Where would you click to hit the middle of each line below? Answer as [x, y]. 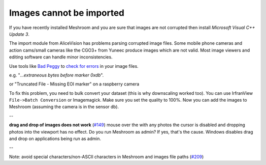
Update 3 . [19, 34]
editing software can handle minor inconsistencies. [61, 57]
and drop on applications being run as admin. [55, 139]
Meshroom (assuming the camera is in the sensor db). [64, 107]
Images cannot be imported [67, 13]
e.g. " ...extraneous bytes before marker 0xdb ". [56, 75]
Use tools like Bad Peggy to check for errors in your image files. [74, 66]
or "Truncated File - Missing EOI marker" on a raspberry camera [74, 84]
